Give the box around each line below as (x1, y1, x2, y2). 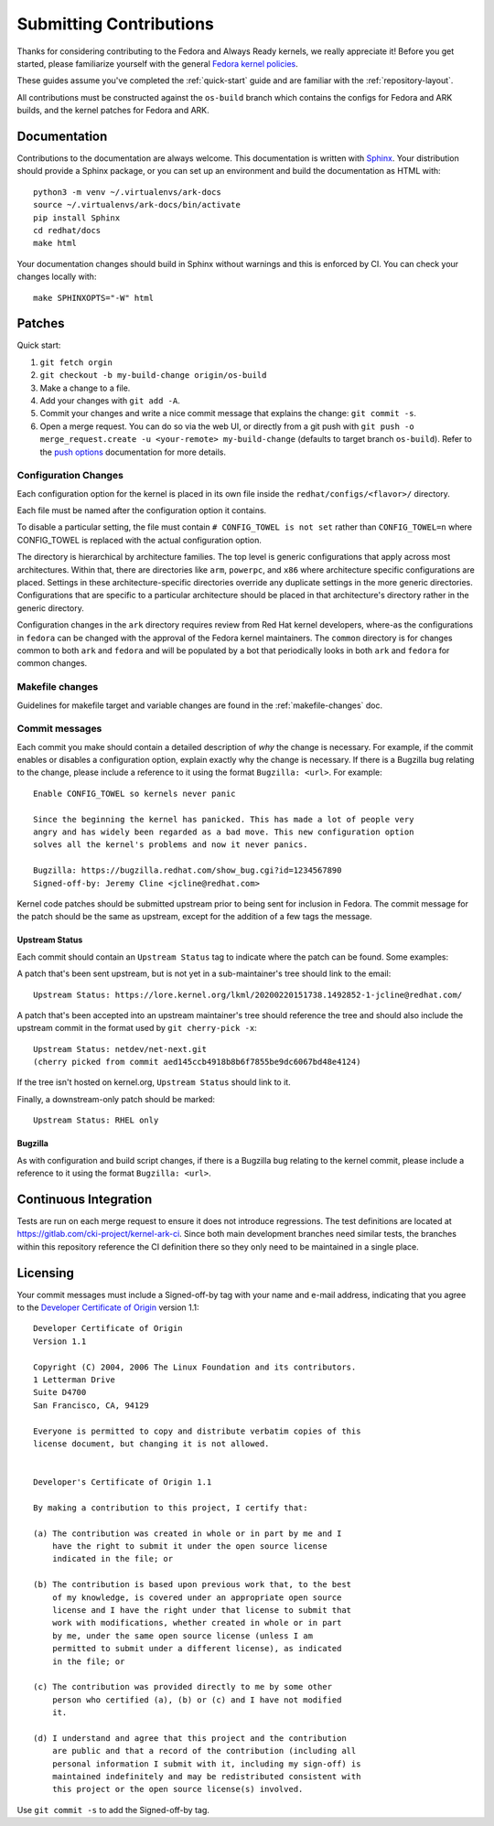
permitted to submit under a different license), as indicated (51, 1643, 342, 1654)
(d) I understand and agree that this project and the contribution (33, 1733, 347, 1743)
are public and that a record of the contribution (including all (51, 1745, 357, 1756)
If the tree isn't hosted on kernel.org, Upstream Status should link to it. (16, 1077, 292, 1088)
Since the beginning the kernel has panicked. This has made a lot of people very (33, 814, 414, 824)
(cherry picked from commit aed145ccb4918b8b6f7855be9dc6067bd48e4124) (33, 1057, 361, 1068)
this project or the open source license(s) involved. (51, 1784, 304, 1795)
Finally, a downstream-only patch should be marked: (16, 1093, 215, 1104)
